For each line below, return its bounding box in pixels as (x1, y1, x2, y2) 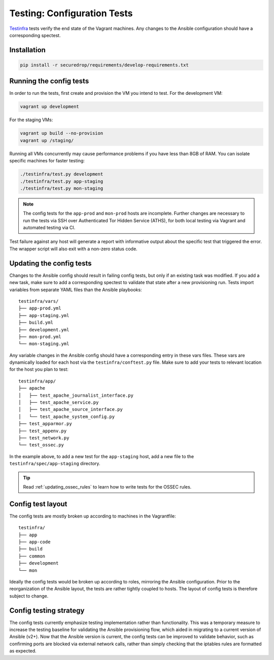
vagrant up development (20, 104, 80, 110)
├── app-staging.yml (18, 312, 70, 318)
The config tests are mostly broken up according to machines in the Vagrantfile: (9, 513, 176, 519)
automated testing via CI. (23, 225, 76, 231)
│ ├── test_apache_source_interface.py (18, 406, 123, 412)
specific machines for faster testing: (9, 158, 85, 164)
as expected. (9, 648, 37, 654)
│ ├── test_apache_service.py (18, 400, 99, 405)
